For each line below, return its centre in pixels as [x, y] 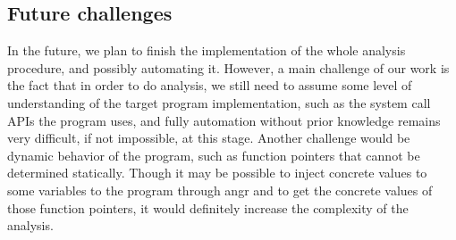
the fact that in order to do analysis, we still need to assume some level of [210, 85]
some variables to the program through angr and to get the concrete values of [220, 190]
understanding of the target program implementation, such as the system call [219, 102]
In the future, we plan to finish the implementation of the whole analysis [207, 50]
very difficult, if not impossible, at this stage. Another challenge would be [209, 138]
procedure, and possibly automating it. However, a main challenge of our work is [228, 67]
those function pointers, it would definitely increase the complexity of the [208, 207]
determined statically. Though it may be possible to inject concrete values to [217, 173]
